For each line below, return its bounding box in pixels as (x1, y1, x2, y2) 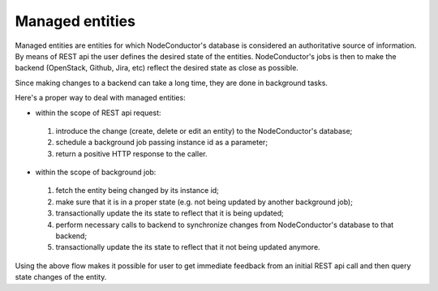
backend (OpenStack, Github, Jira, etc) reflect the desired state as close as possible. (15, 63, 299, 73)
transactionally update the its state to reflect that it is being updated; (55, 208, 284, 218)
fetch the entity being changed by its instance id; (55, 186, 219, 195)
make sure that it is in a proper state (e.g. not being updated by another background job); (55, 197, 353, 207)
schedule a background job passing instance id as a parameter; (55, 138, 268, 148)
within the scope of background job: (35, 167, 157, 178)
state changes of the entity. (15, 272, 107, 282)
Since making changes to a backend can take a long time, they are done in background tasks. (15, 78, 328, 88)
